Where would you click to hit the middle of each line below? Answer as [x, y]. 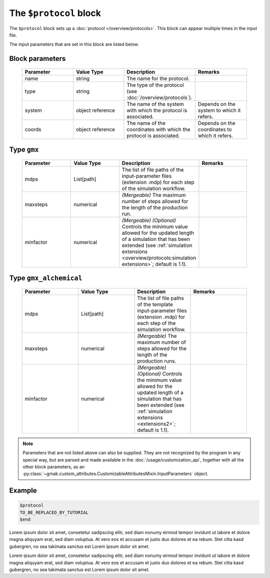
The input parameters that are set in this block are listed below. [74, 44]
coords [33, 129]
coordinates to [215, 129]
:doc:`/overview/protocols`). [159, 97]
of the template [155, 304]
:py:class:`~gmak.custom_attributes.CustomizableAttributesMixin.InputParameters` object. [115, 474]
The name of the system [155, 104]
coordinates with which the [158, 129]
